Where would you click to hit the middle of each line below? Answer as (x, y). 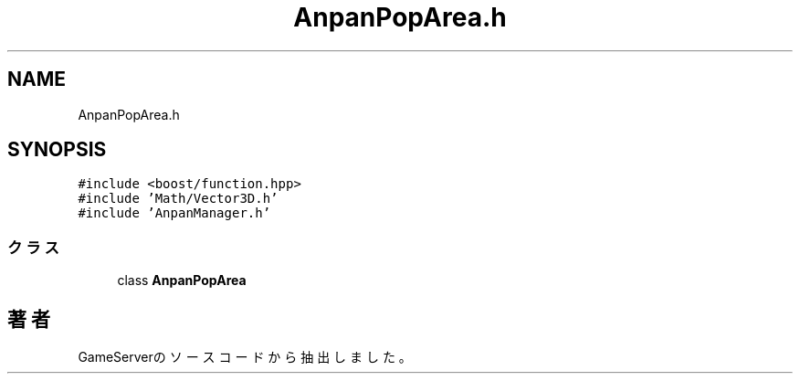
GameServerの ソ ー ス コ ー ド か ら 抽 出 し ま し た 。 (245, 357)
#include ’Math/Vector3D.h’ (178, 199)
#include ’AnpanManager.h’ (174, 213)
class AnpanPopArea (182, 280)
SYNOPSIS (57, 150)
